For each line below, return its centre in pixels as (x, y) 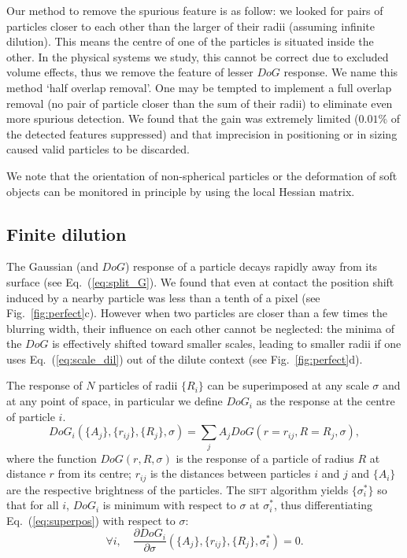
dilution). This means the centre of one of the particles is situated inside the (190, 41)
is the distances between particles (230, 473)
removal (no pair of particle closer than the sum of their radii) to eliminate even (200, 103)
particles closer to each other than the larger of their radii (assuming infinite (191, 26)
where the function (52, 458)
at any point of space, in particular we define (115, 401)
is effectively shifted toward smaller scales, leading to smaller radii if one (227, 344)
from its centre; (94, 473)
